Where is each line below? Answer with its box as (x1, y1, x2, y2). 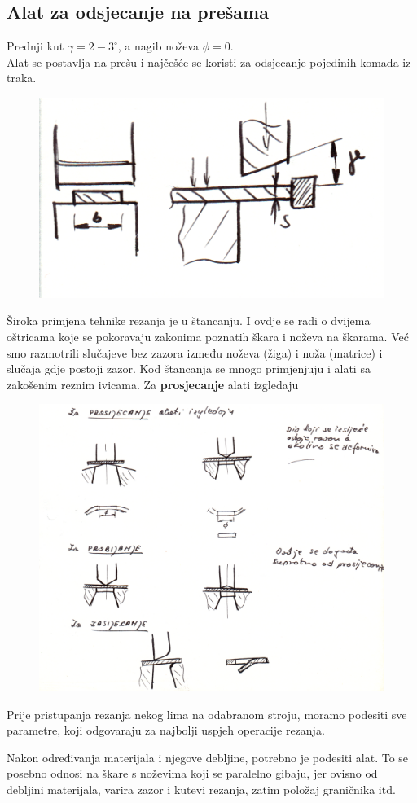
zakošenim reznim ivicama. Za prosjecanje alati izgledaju (7, 375, 299, 393)
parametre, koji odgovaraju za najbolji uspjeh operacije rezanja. (7, 722, 325, 739)
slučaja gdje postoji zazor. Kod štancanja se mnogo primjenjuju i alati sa (7, 360, 371, 377)
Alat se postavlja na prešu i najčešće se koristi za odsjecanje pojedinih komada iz (7, 53, 411, 70)
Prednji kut (7, 37, 64, 55)
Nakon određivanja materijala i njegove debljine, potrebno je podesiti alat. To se (7, 748, 409, 766)
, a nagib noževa (117, 37, 199, 55)
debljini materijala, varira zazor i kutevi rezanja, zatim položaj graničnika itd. (7, 781, 396, 798)
